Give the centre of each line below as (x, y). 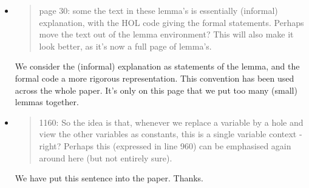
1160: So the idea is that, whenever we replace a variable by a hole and (171, 122)
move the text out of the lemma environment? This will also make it (166, 34)
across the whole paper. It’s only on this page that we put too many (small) (156, 90)
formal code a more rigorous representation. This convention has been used (154, 78)
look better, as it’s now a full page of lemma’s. (125, 46)
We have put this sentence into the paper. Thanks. (109, 178)
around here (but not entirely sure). (106, 157)
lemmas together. (47, 102)
